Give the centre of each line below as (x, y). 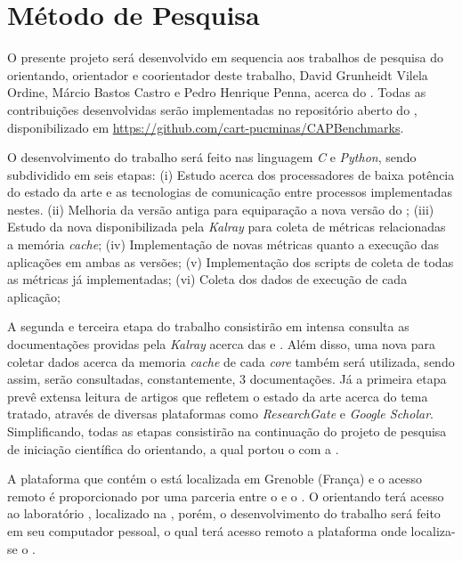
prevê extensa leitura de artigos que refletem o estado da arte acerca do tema (218, 396)
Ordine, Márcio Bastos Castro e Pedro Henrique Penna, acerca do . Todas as (217, 92)
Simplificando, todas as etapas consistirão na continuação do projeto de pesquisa (227, 431)
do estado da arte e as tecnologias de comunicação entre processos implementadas (230, 192)
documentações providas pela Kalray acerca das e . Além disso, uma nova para (222, 344)
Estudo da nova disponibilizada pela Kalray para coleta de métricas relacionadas (227, 227)
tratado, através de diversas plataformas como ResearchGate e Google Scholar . (220, 414)
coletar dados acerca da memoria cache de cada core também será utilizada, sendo (231, 361)
